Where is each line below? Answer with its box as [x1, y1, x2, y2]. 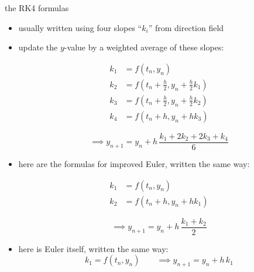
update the [18, 41, 58, 53]
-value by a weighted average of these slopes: [64, 41, 224, 53]
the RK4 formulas [5, 2, 69, 13]
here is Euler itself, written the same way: [18, 242, 169, 254]
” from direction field [148, 21, 224, 33]
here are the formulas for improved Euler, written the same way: [18, 157, 250, 169]
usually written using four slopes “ [18, 21, 142, 33]
